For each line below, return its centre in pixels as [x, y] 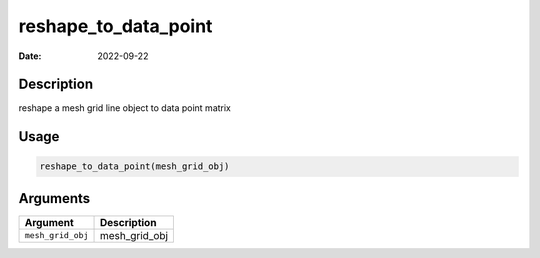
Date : [30, 56]
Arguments [54, 198]
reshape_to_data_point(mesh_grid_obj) [134, 166]
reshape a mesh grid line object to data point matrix [125, 108]
